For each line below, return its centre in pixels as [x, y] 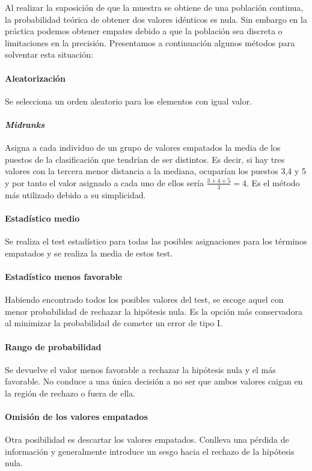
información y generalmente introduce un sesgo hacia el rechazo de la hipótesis [150, 451]
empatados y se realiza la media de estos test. [89, 253]
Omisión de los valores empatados [76, 417]
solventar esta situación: [49, 54]
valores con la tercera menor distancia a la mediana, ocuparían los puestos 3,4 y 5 [156, 171]
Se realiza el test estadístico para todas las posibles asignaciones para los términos [156, 241]
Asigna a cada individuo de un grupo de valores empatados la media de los [143, 147]
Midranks [25, 124]
